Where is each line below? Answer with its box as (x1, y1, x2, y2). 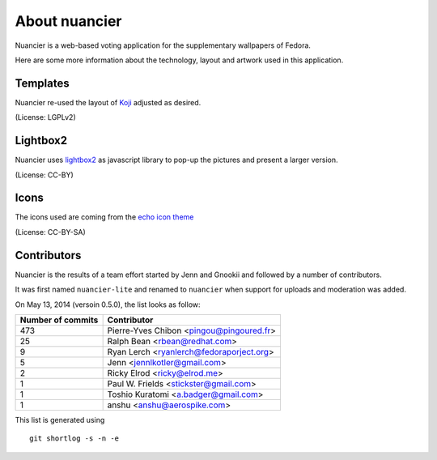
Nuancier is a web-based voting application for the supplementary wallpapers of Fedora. (15, 40, 312, 50)
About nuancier (15, 12, 122, 30)
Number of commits (19, 314, 99, 326)
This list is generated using (15, 415, 105, 424)
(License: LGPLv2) (15, 113, 76, 122)
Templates (15, 76, 70, 90)
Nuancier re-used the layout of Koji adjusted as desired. (15, 97, 202, 107)
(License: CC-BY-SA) (15, 227, 87, 236)
